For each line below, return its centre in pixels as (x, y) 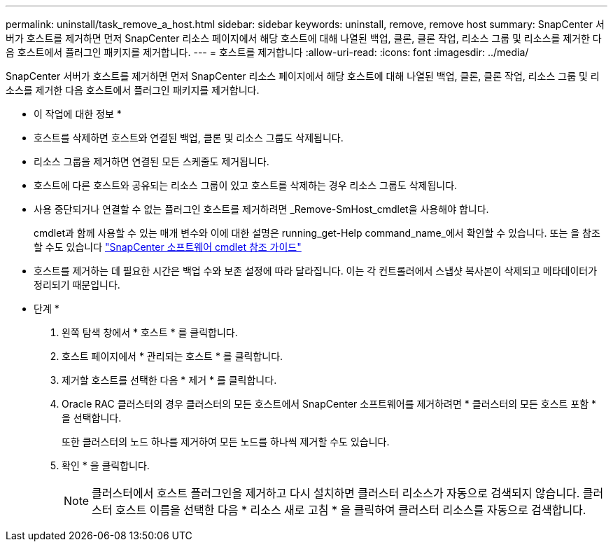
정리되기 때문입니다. (77, 285)
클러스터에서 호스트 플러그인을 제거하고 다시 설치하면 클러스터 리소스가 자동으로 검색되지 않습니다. (336, 493)
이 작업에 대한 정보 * (78, 114)
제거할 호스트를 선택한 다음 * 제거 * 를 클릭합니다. (169, 380)
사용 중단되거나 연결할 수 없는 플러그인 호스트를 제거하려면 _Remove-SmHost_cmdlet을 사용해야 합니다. (261, 209)
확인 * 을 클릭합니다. (106, 465)
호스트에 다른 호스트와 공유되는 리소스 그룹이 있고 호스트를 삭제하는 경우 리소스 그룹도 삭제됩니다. (246, 185)
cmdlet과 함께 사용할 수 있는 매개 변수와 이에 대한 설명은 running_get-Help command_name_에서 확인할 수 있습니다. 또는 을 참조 (317, 233)
